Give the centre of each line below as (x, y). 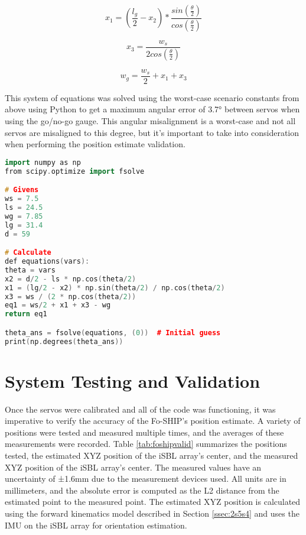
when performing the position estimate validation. (95, 144)
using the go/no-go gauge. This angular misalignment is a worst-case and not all (150, 121)
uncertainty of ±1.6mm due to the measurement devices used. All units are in (146, 479)
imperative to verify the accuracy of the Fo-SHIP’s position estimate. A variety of (153, 421)
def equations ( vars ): (47, 261)
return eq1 (26, 314)
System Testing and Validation (133, 380)
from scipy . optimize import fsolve (75, 171)
